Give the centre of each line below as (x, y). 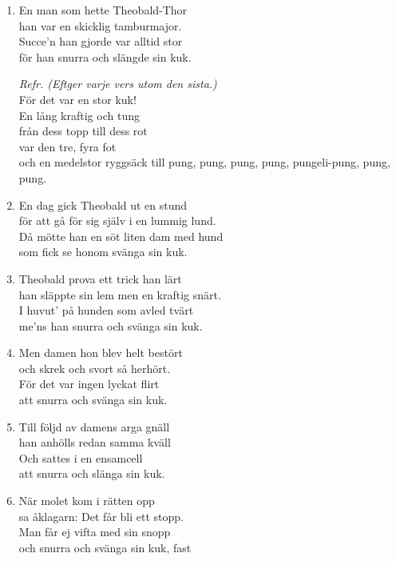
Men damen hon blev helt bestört (101, 353)
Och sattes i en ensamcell (81, 457)
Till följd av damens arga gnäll (94, 426)
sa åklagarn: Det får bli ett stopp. (101, 516)
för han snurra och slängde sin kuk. (105, 56)
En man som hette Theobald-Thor (103, 10)
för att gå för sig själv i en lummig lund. (117, 220)
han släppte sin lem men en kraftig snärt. (120, 294)
